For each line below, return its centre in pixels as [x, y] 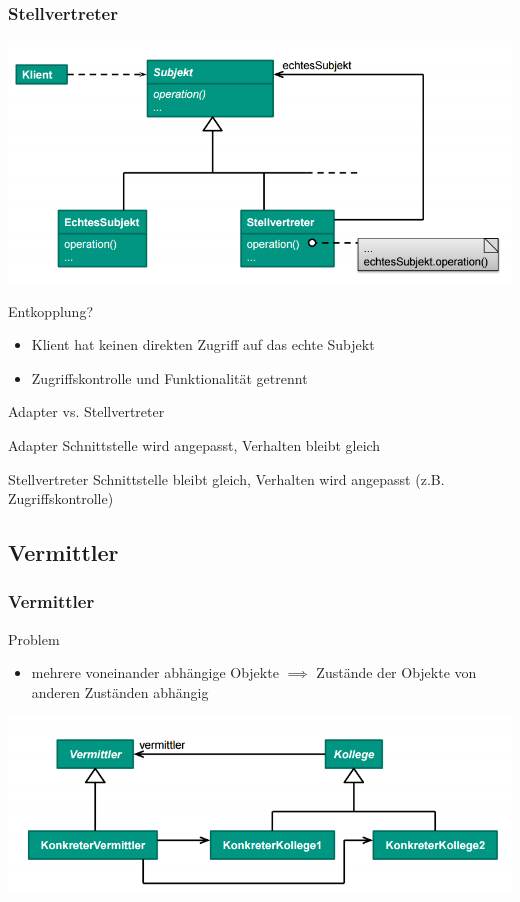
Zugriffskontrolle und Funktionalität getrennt [169, 377]
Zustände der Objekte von [396, 672]
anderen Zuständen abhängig [120, 691]
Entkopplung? [51, 310]
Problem [34, 638]
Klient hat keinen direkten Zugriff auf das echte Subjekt [203, 344]
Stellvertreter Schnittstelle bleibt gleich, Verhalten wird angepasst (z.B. [226, 478]
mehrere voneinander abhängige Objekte [155, 672]
